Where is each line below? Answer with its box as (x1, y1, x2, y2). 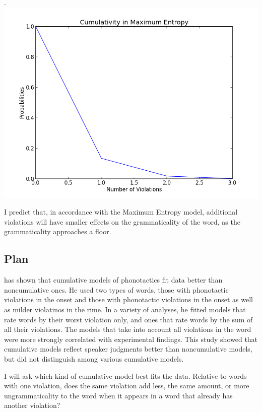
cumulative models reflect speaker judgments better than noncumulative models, (4, 344, 252, 354)
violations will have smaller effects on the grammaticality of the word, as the (4, 216, 240, 227)
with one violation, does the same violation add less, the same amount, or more (4, 380, 249, 391)
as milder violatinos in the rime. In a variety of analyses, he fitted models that (4, 304, 246, 314)
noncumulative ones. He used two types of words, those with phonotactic (4, 284, 229, 295)
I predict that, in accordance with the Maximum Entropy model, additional (4, 207, 238, 217)
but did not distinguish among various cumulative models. (4, 353, 184, 364)
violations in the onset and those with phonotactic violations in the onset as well (4, 294, 253, 305)
